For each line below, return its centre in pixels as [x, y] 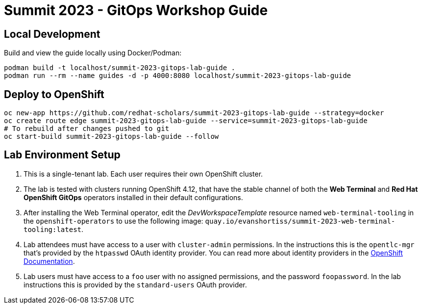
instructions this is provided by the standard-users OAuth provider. [135, 284]
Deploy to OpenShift [54, 94]
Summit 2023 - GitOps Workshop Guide [136, 10]
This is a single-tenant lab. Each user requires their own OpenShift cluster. [143, 174]
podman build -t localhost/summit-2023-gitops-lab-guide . [120, 68]
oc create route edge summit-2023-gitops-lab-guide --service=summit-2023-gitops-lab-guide [186, 121]
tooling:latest [53, 229]
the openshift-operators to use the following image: [113, 221]
